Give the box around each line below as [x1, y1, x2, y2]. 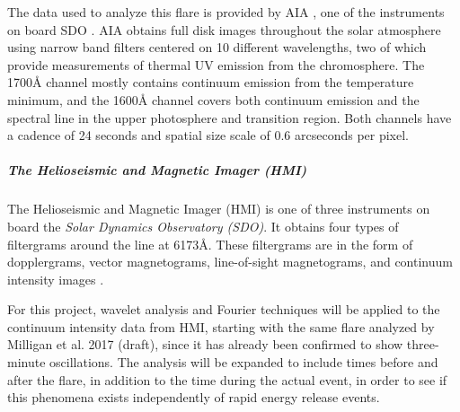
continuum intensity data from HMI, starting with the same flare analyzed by [7, 317, 435, 336]
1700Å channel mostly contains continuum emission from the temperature [7, 73, 414, 92]
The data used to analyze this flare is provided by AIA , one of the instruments [7, 3, 445, 21]
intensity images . [7, 269, 104, 288]
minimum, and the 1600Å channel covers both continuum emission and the [7, 90, 420, 109]
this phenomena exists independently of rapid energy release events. [7, 388, 380, 407]
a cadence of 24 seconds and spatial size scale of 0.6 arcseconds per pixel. [7, 126, 409, 145]
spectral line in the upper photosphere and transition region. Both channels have [7, 108, 452, 127]
